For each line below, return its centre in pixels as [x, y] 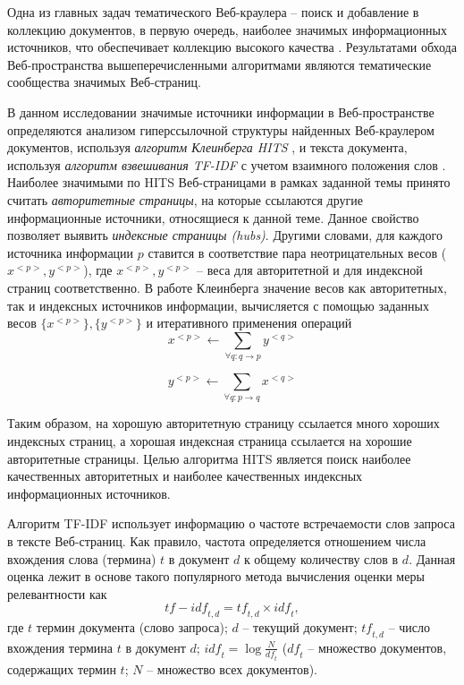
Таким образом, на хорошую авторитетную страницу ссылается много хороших [224, 423]
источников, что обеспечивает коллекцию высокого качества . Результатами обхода [232, 47]
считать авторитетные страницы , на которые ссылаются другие [185, 199]
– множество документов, [377, 647]
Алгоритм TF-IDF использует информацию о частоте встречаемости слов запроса [231, 523]
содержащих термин [62, 668]
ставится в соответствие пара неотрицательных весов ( [297, 252]
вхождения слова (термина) [82, 558]
